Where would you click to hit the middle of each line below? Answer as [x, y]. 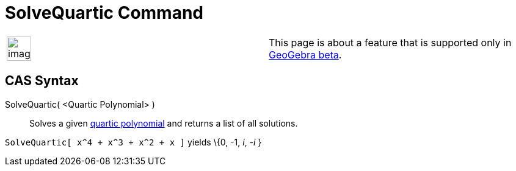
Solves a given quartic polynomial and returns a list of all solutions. [164, 123]
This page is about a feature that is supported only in [390, 42]
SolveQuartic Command [104, 13]
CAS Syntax [42, 81]
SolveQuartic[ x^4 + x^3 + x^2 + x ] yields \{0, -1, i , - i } [133, 142]
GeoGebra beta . [305, 54]
